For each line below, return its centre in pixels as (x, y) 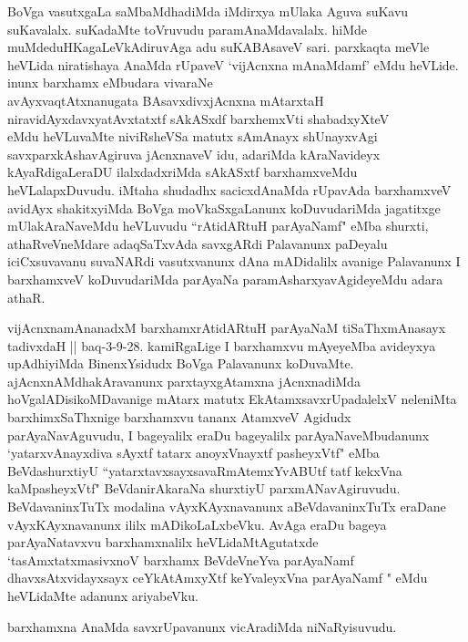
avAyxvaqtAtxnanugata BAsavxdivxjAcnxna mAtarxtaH (166, 100)
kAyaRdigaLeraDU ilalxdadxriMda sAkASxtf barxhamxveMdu (183, 172)
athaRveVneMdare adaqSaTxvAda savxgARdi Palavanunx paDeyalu (198, 243)
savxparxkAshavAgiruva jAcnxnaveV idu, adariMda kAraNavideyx (194, 154)
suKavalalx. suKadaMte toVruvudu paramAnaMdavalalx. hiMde (188, 29)
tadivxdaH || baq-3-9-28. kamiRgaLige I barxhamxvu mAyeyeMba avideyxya (222, 345)
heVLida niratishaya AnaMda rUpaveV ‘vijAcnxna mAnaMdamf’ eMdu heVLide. (233, 64)
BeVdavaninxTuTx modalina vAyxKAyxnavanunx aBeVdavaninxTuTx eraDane (227, 507)
